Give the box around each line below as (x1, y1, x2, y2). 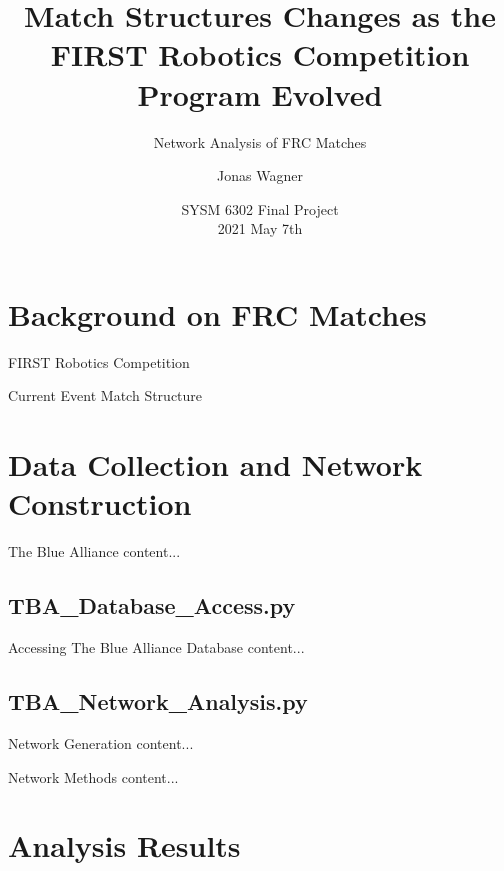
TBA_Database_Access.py (8, 590, 296, 621)
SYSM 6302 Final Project (181, 198, 339, 219)
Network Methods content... (8, 766, 179, 787)
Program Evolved (137, 73, 383, 114)
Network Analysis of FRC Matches (153, 131, 367, 152)
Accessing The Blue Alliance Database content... (8, 637, 305, 658)
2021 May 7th (217, 218, 303, 239)
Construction (8, 483, 192, 524)
